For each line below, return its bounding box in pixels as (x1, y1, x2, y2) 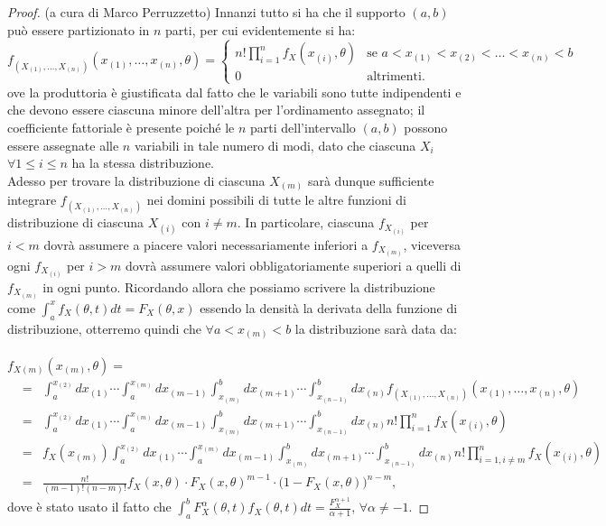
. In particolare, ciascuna (237, 213, 375, 232)
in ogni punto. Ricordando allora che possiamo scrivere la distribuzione (42, 277, 435, 296)
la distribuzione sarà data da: (294, 318, 457, 337)
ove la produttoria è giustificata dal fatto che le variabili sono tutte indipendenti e (7, 82, 461, 101)
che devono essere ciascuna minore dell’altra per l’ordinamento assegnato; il (7, 100, 425, 119)
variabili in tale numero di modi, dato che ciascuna (134, 135, 416, 154)
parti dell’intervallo (250, 117, 356, 136)
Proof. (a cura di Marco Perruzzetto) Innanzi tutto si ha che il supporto (7, 3, 406, 21)
